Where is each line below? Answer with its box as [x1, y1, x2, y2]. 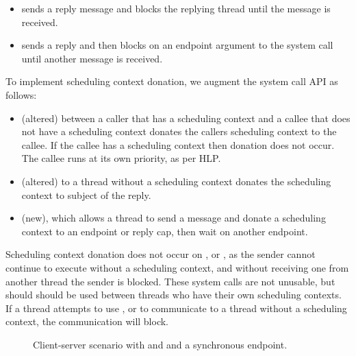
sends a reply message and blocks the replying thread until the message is [21, 1, 331, 15]
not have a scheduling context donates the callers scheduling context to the [21, 124, 337, 139]
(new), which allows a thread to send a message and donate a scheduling [21, 211, 326, 225]
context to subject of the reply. [21, 187, 151, 202]
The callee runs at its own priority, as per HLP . [21, 151, 221, 165]
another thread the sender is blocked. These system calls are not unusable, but [5, 274, 335, 288]
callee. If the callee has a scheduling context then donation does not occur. [21, 137, 335, 152]
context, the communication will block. [5, 314, 168, 329]
